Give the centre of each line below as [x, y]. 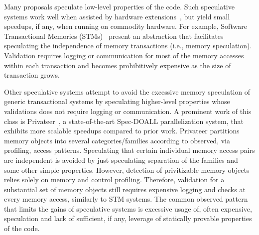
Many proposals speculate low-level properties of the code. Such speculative [119, 6]
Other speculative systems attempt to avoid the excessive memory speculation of [127, 91]
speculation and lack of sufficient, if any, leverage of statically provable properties [128, 218]
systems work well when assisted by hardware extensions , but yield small [117, 16]
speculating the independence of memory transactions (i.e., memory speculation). [128, 46]
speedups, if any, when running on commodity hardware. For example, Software [126, 26]
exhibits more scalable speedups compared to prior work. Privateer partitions [122, 131]
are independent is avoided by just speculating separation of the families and [121, 160]
